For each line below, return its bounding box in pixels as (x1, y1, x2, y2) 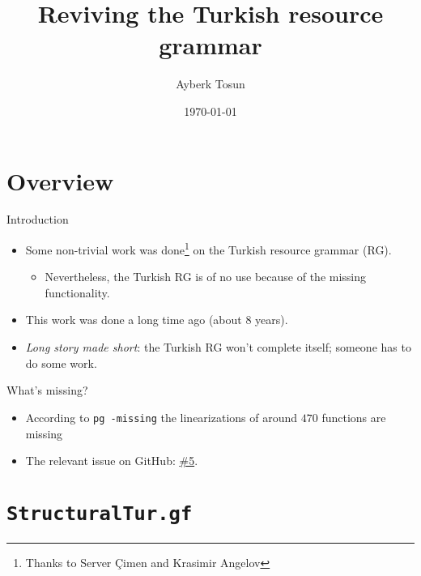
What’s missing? (6, 382, 88, 399)
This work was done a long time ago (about (25, 311, 242, 328)
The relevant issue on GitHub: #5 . (25, 452, 198, 469)
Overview (6, 164, 114, 197)
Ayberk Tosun (176, 75, 245, 92)
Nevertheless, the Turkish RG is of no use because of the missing (45, 268, 367, 285)
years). (255, 311, 288, 328)
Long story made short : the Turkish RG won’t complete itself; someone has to (25, 339, 411, 356)
